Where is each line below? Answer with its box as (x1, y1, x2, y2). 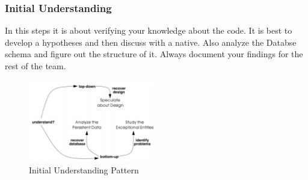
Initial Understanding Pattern (29, 163, 139, 176)
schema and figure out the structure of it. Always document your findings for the (5, 48, 303, 60)
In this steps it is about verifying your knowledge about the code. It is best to (5, 24, 292, 37)
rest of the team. (5, 60, 66, 72)
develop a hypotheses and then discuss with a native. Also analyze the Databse (5, 36, 297, 48)
